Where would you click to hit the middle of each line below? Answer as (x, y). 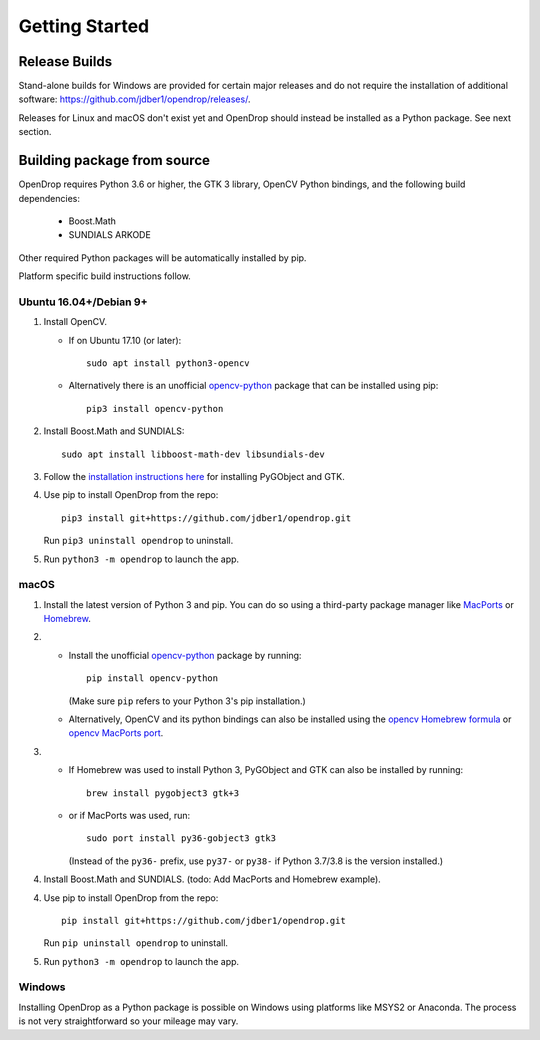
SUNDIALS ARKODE (110, 235)
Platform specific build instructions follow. (105, 276)
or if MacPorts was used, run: (129, 815)
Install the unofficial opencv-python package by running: (185, 655)
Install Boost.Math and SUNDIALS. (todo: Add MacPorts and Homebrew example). (212, 879)
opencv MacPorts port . (116, 733)
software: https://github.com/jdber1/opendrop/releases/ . (134, 99)
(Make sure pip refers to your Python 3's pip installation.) (187, 701)
